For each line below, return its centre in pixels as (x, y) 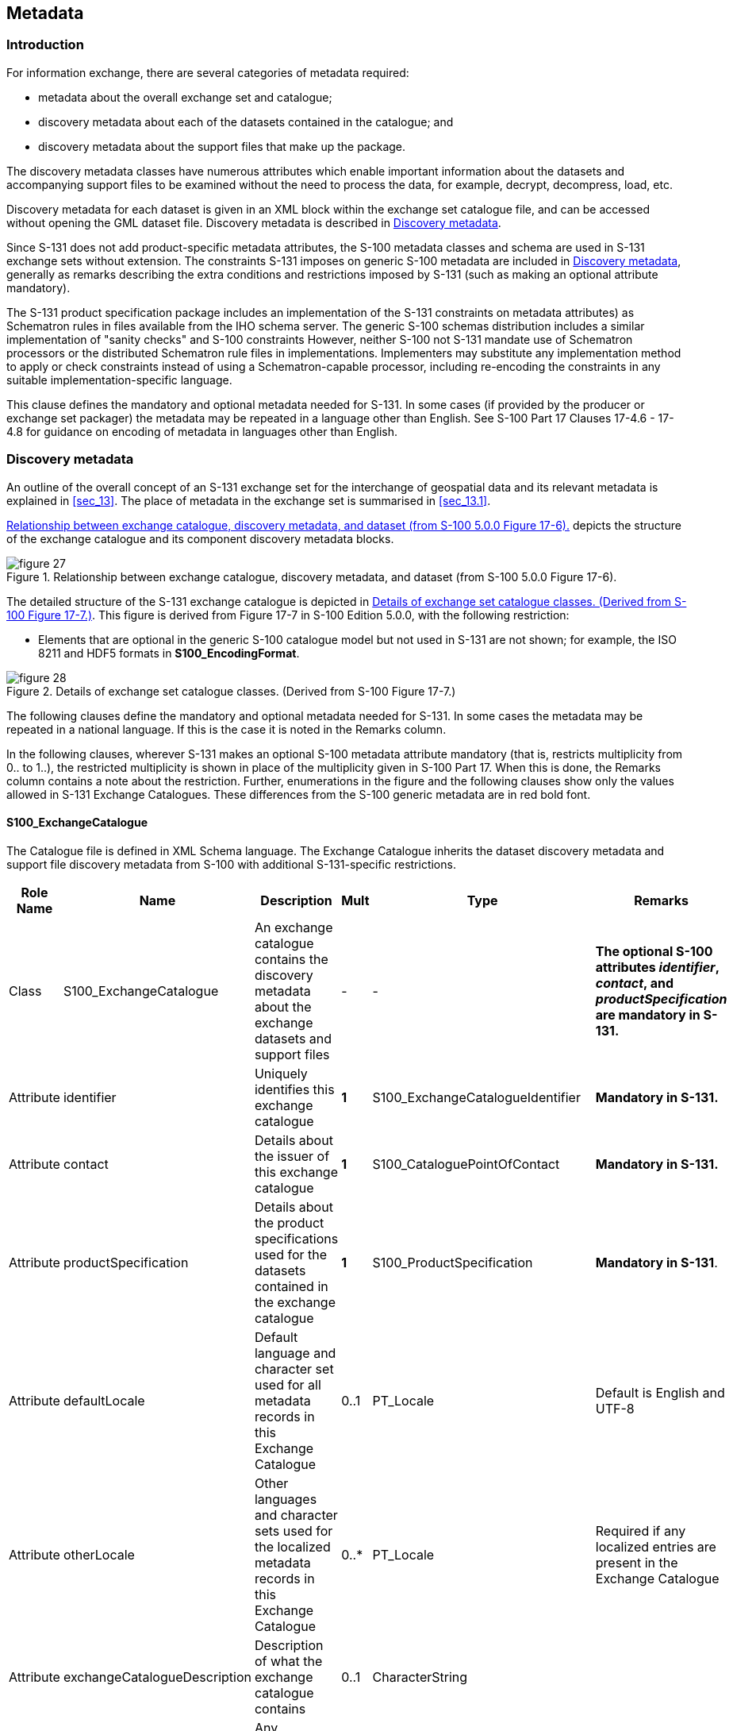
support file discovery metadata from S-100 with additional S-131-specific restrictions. (231, 864)
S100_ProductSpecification (453, 1262)
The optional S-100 (654, 951)
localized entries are (656, 1546)
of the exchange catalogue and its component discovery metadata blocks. (200, 538)
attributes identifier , (657, 967)
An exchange (294, 927)
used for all (288, 1384)
